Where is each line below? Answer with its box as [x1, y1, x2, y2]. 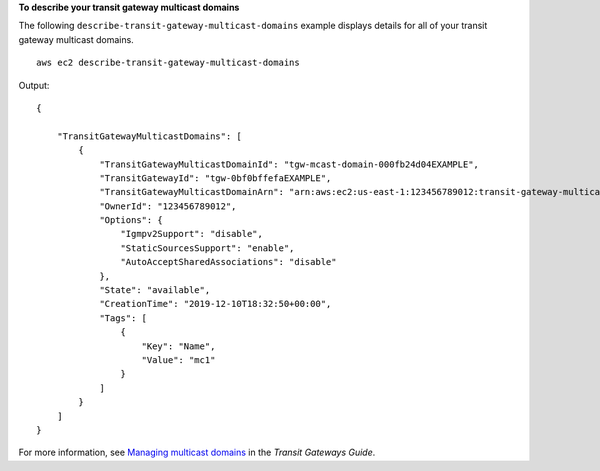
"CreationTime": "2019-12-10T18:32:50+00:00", [99, 298, 332, 310]
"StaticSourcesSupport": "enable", [120, 242, 295, 254]
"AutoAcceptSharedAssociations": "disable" [120, 256, 337, 268]
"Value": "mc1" [141, 354, 216, 365]
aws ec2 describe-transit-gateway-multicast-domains [36, 57, 300, 69]
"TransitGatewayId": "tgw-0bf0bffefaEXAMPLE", [99, 172, 332, 184]
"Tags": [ [99, 312, 148, 324]
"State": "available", [99, 285, 211, 296]
